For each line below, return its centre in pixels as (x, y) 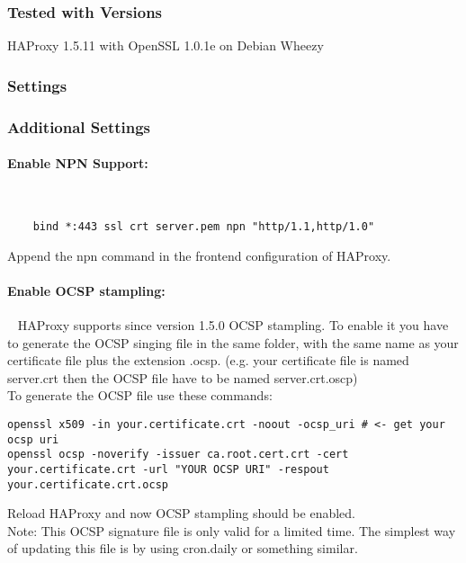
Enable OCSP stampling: (86, 290)
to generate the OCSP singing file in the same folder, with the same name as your (233, 342)
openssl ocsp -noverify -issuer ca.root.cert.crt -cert (178, 455)
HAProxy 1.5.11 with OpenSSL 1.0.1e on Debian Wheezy (166, 45)
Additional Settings (79, 126)
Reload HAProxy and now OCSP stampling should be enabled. (181, 513)
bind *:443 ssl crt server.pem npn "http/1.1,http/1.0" (204, 226)
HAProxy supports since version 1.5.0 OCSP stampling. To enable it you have (233, 324)
